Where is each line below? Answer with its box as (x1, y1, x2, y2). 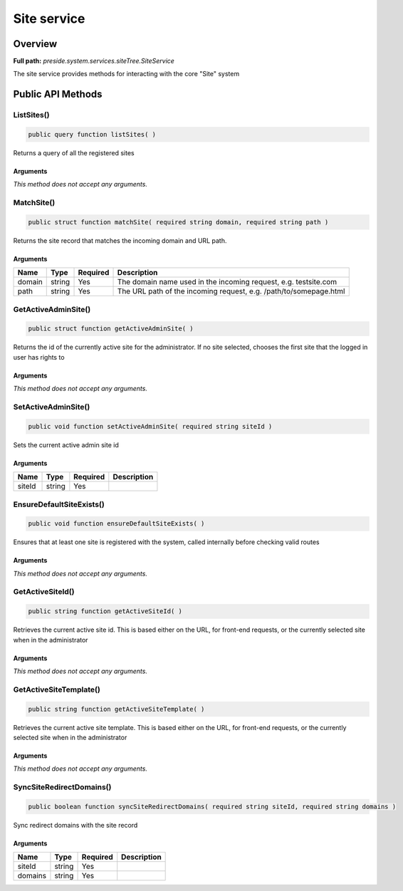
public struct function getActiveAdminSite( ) (28, 325, 194, 333)
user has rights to (13, 353, 65, 361)
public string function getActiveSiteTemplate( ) (28, 705, 205, 713)
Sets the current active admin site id (13, 440, 119, 449)
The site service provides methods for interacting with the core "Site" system (13, 70, 240, 78)
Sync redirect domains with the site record (13, 820, 138, 829)
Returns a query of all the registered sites (13, 149, 135, 157)
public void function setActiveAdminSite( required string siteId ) (28, 422, 273, 430)
